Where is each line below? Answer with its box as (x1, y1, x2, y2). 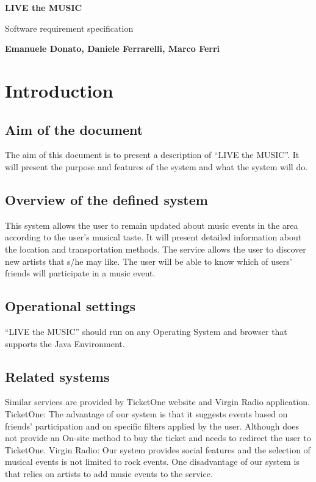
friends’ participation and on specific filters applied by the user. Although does (5, 419, 300, 432)
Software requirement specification (5, 21, 134, 34)
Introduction (5, 77, 113, 103)
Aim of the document (5, 120, 143, 138)
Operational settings (5, 297, 136, 315)
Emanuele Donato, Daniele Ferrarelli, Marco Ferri (5, 42, 220, 55)
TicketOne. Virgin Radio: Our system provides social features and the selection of (5, 443, 311, 456)
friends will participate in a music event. (5, 267, 156, 279)
